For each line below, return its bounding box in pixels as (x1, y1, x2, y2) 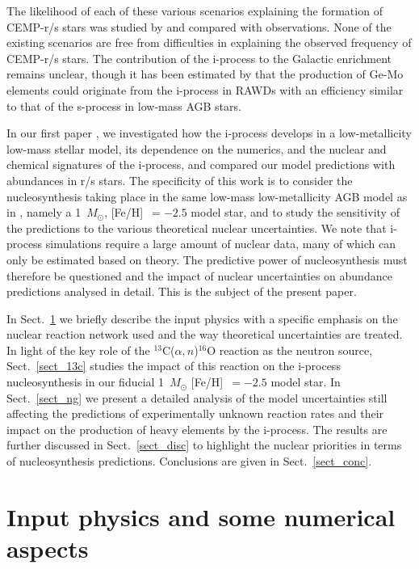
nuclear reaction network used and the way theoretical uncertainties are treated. (6, 326, 403, 343)
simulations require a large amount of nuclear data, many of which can (45, 235, 396, 252)
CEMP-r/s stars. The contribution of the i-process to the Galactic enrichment (6, 49, 392, 66)
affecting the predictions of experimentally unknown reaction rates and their (6, 405, 384, 422)
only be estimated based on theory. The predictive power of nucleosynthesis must (6, 251, 408, 268)
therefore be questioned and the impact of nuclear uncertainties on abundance (6, 267, 392, 284)
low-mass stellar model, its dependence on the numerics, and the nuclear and (6, 140, 387, 157)
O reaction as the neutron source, (207, 341, 373, 358)
